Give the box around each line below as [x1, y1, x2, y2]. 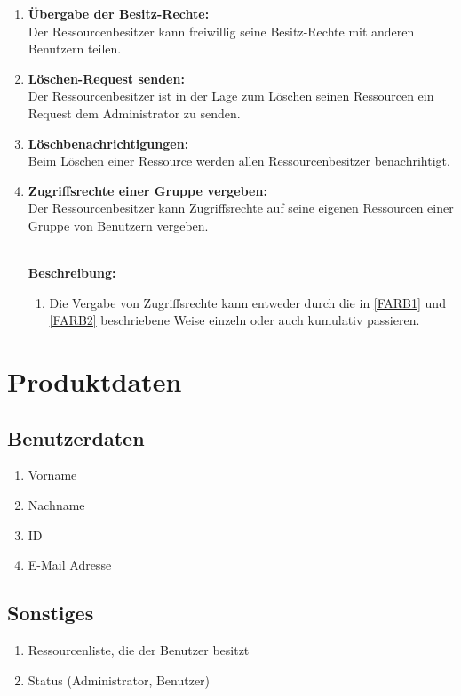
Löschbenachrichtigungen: [28, 134, 189, 152]
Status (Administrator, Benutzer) [28, 670, 211, 689]
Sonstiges [7, 599, 94, 627]
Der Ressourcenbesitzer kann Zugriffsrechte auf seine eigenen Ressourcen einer [28, 198, 454, 217]
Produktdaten [7, 363, 182, 400]
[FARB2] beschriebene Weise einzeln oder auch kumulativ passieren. [49, 311, 420, 329]
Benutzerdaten [7, 424, 145, 451]
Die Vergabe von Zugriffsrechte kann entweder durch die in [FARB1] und [49, 293, 446, 312]
